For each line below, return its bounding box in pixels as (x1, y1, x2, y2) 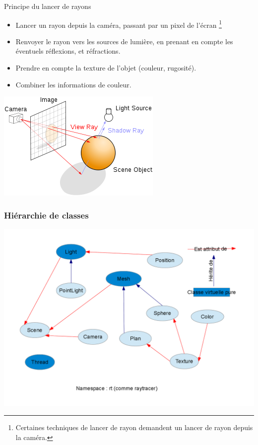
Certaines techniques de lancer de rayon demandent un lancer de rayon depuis (15, 422, 253, 432)
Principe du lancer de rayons (4, 1, 91, 11)
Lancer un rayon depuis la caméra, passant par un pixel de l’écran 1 (15, 18, 222, 30)
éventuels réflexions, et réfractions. (15, 46, 121, 56)
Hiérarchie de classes (4, 209, 89, 221)
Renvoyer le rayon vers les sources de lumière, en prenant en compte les (15, 36, 233, 46)
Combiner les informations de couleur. (15, 79, 131, 89)
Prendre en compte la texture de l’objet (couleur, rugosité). (15, 63, 196, 73)
